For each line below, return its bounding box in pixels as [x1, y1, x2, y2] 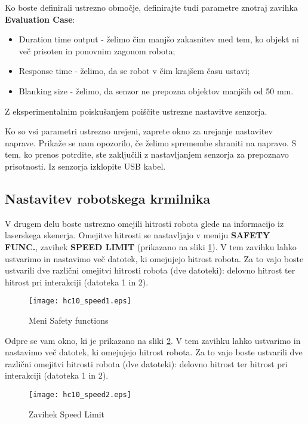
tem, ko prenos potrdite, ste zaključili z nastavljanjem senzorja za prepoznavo [5, 148, 289, 161]
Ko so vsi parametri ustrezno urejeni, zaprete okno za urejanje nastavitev [5, 125, 273, 137]
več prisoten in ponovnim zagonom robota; [19, 44, 175, 57]
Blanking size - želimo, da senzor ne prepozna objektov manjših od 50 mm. [19, 84, 294, 97]
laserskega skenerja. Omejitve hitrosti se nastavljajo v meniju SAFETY [5, 229, 270, 241]
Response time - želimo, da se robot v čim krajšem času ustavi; [19, 64, 250, 77]
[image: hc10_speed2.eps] [29, 390, 131, 399]
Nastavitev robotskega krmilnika [5, 189, 211, 207]
